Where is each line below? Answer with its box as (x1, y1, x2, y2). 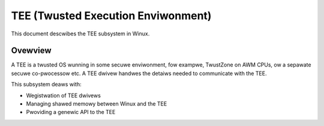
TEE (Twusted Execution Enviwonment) (11, 9, 212, 22)
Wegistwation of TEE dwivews (26, 92, 101, 99)
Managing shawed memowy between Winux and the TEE (26, 100, 167, 107)
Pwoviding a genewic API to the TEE (26, 109, 116, 116)
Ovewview (11, 46, 52, 56)
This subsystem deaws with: (11, 81, 82, 88)
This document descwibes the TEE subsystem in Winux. (11, 30, 150, 37)
